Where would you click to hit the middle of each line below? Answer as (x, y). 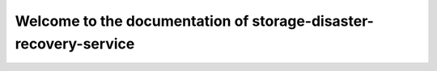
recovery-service (75, 44)
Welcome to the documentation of (132, 21)
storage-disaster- (313, 21)
